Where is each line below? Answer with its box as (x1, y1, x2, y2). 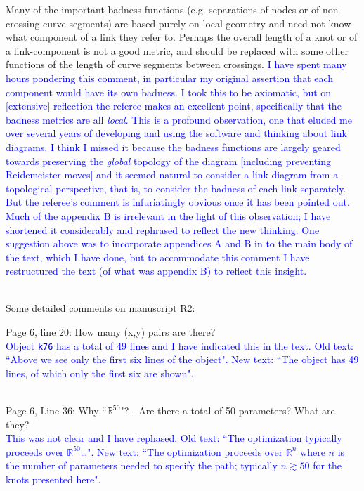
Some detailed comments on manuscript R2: (6, 301, 195, 315)
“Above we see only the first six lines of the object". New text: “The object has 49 (6, 352, 359, 367)
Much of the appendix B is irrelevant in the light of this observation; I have (6, 208, 331, 223)
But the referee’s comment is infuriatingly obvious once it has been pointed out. (6, 195, 350, 209)
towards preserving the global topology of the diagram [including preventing (6, 153, 331, 168)
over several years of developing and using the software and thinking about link (6, 126, 347, 140)
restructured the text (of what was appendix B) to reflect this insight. (6, 263, 307, 278)
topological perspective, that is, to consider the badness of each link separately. (6, 181, 346, 195)
